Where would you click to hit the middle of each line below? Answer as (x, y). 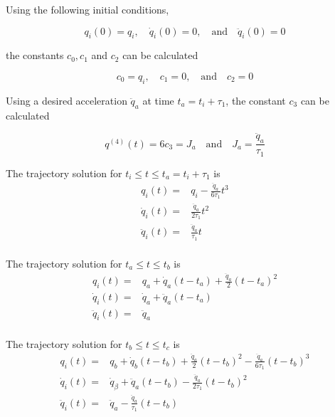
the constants (35, 55)
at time (158, 100)
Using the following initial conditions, (87, 9)
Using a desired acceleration (67, 100)
